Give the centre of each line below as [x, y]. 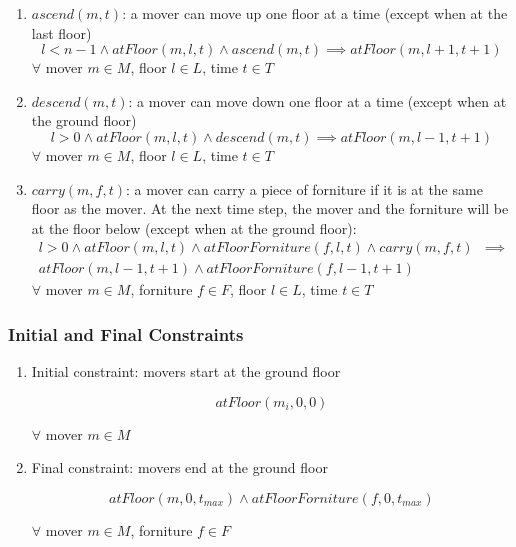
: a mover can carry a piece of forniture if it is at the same [304, 188]
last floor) [61, 32]
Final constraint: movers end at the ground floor [179, 467]
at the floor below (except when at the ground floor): [194, 227]
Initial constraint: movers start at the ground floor [186, 371]
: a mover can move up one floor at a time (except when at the [315, 13]
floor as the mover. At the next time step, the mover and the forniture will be [270, 208]
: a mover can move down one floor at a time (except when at [317, 100]
